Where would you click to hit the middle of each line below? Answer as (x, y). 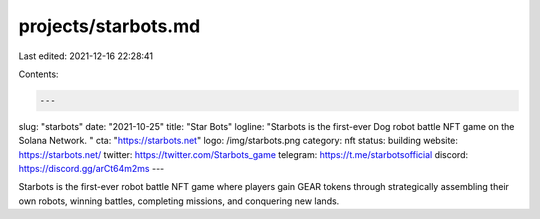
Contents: (38, 74)
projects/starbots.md (109, 26)
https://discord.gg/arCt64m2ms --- (91, 169)
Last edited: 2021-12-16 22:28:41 (86, 56)
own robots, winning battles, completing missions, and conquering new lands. (179, 201)
